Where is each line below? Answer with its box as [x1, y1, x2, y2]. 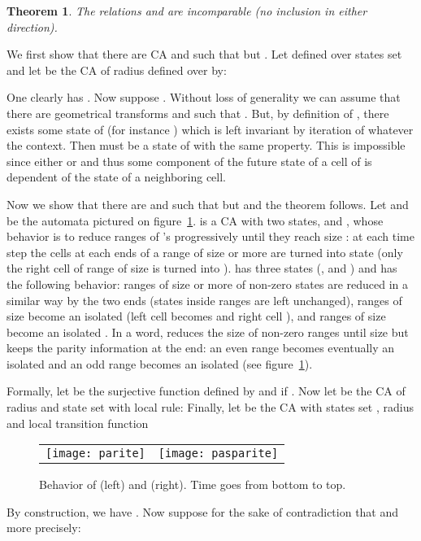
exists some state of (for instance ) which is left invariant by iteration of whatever [7, 120, 414, 137]
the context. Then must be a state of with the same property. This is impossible [7, 137, 406, 154]
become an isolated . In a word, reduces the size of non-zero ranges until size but [7, 323, 409, 340]
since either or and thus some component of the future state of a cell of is [7, 152, 372, 169]
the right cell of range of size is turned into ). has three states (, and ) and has [7, 260, 397, 277]
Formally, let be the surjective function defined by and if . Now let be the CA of [7, 382, 406, 399]
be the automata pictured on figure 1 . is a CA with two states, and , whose [7, 212, 384, 229]
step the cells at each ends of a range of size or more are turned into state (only [7, 243, 403, 260]
